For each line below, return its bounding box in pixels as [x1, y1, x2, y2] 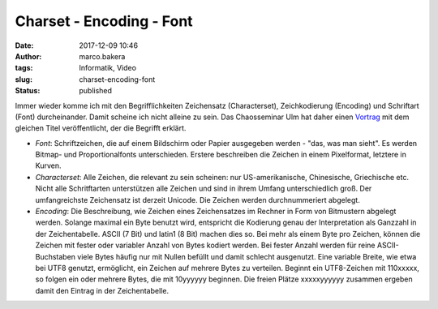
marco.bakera [79, 51, 126, 61]
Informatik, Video [79, 63, 137, 73]
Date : [15, 41, 34, 50]
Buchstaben [35, 251, 76, 261]
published [79, 86, 113, 96]
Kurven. [35, 161, 62, 170]
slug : [15, 74, 32, 84]
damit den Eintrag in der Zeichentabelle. [35, 285, 170, 295]
